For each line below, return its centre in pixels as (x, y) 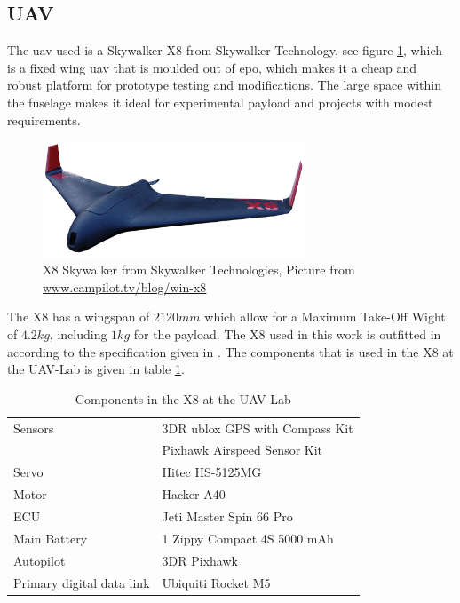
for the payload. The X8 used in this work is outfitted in (287, 333)
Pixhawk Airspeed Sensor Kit (242, 450)
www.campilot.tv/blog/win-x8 (125, 286)
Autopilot (40, 560)
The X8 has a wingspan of (79, 317)
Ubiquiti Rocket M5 (216, 582)
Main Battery (51, 538)
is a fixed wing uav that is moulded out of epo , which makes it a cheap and (212, 67)
